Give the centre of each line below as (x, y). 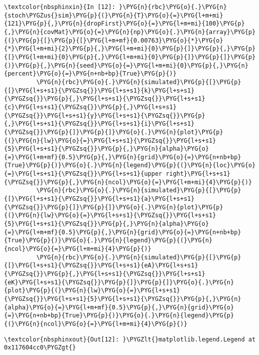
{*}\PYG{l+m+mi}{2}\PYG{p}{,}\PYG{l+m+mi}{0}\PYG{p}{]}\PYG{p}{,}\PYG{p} (130, 49)
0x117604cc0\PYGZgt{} (40, 348)
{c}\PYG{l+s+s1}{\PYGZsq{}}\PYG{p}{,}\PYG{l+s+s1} (90, 107)
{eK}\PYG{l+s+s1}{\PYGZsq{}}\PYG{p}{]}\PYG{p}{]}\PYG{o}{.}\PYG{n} (119, 282)
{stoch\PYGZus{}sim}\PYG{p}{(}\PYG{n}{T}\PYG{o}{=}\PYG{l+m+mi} (114, 15)
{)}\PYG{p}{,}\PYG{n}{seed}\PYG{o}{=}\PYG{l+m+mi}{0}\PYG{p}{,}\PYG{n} (126, 65)
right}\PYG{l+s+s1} (198, 174)
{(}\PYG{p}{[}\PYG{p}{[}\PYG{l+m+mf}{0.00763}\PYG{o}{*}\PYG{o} (114, 40)
